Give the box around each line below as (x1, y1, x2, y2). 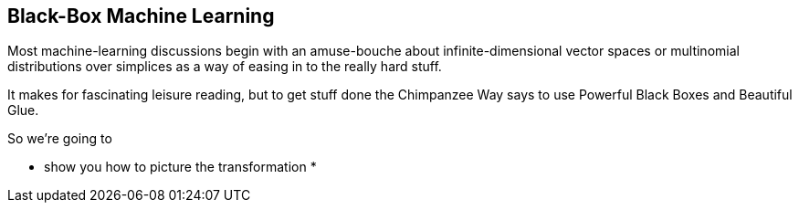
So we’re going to (7, 131, 112, 147)
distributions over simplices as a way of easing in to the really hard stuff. (7, 58, 442, 75)
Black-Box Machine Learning (7, 5, 275, 27)
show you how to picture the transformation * (44, 159, 317, 175)
